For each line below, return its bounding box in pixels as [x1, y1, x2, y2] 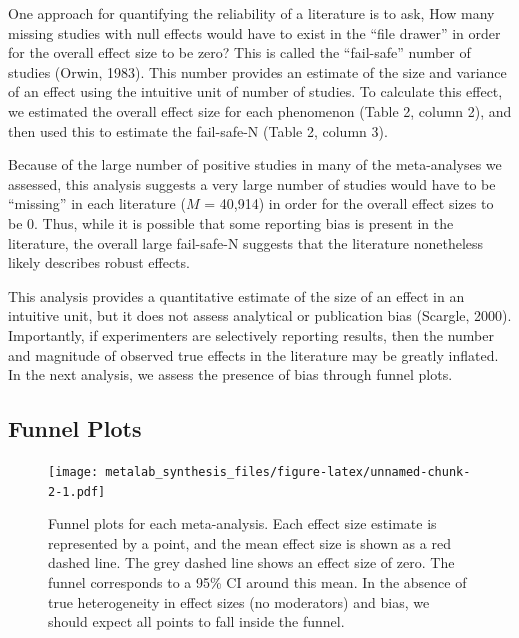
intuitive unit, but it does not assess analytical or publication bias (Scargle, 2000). [8, 305, 512, 326]
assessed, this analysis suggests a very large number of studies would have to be [8, 173, 496, 194]
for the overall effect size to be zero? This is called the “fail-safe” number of [8, 42, 471, 63]
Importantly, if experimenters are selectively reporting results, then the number [8, 324, 494, 345]
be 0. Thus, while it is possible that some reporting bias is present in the [8, 212, 454, 233]
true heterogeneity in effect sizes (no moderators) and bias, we [48, 591, 430, 612]
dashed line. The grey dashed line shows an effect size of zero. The [48, 552, 455, 573]
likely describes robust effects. [8, 252, 190, 273]
